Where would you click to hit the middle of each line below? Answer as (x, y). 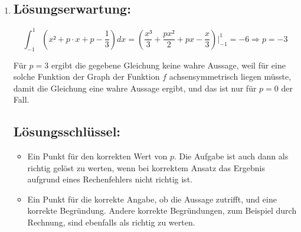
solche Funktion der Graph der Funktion (86, 76)
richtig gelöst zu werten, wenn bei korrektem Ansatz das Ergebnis (146, 167)
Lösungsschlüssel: (67, 131)
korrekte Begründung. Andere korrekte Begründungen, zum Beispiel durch (162, 210)
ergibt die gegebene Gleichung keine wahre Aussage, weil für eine (168, 65)
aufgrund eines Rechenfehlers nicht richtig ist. (110, 179)
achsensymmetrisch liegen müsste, (230, 76)
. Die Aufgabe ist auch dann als (231, 156)
